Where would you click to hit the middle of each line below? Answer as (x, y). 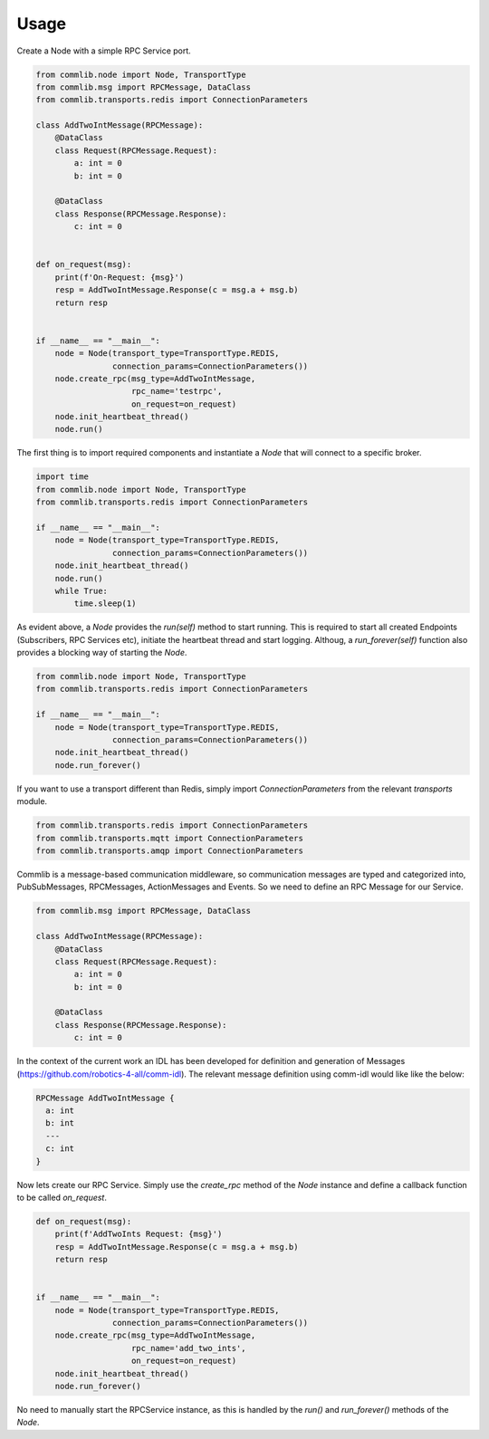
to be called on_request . (62, 1197)
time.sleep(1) (105, 604)
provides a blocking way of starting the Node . (102, 653)
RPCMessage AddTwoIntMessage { (105, 1098)
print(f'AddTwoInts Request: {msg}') (139, 1234)
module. (32, 801)
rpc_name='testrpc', (177, 391)
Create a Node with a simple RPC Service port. (104, 51)
